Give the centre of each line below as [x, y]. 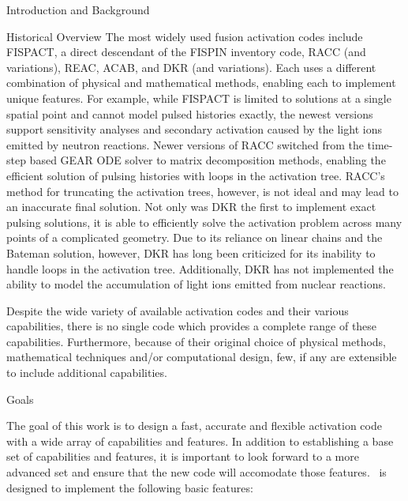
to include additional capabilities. [87, 373]
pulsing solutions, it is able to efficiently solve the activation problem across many [204, 222]
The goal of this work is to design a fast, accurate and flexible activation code [194, 426]
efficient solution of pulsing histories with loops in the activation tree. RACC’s [196, 175]
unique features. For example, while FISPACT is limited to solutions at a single [199, 98]
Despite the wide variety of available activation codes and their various [178, 310]
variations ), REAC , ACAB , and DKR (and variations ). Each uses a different [191, 67]
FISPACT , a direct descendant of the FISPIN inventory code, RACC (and [186, 52]
